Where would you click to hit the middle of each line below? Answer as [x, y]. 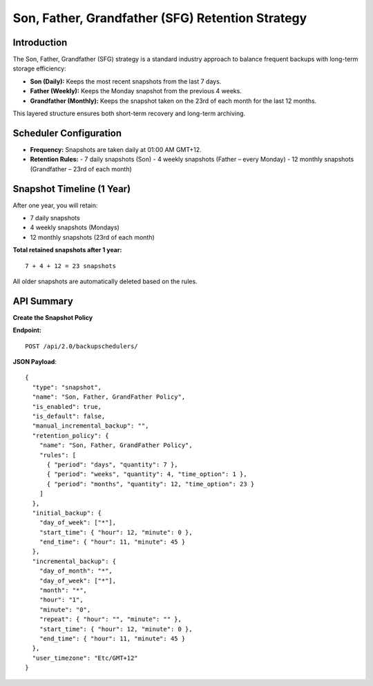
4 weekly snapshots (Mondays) [75, 227]
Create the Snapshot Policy [53, 317]
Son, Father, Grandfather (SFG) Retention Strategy [160, 18]
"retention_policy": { [70, 436]
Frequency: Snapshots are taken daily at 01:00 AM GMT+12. [116, 149]
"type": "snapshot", [67, 387]
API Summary [43, 301]
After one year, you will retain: [55, 205]
